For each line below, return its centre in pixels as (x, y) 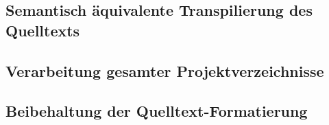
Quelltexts (43, 30)
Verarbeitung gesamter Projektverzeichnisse (165, 70)
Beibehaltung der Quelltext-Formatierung (157, 111)
